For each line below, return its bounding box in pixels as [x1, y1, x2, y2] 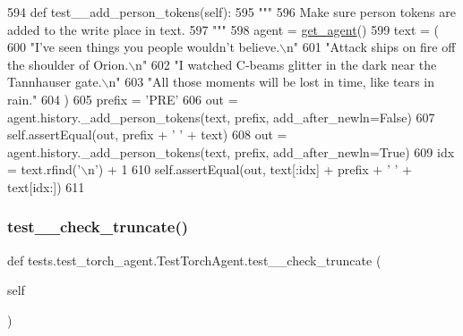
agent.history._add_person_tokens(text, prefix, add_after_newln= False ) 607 [7, 107, 435, 126]
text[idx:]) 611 [7, 177, 85, 196]
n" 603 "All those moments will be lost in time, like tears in [108, 72, 434, 91]
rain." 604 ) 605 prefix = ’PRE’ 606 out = [7, 89, 238, 108]
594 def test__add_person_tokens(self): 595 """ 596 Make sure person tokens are [7, 3, 456, 21]
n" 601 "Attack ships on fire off [287, 38, 456, 56]
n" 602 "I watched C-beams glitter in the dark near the [135, 55, 437, 73]
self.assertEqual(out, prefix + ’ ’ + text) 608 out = [7, 125, 287, 144]
